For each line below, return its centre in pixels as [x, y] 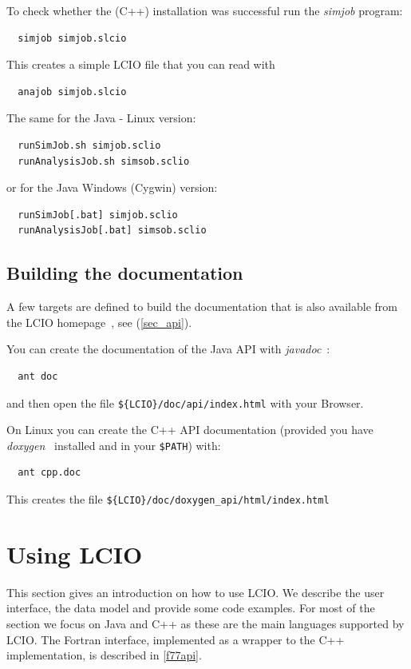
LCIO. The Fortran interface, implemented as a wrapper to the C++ [176, 639]
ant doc [38, 376]
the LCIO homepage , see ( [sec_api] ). [99, 322]
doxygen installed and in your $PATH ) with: [114, 445]
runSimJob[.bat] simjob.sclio [98, 215]
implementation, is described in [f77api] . [104, 655]
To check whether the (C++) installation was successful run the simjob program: [205, 10]
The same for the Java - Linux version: [101, 118]
